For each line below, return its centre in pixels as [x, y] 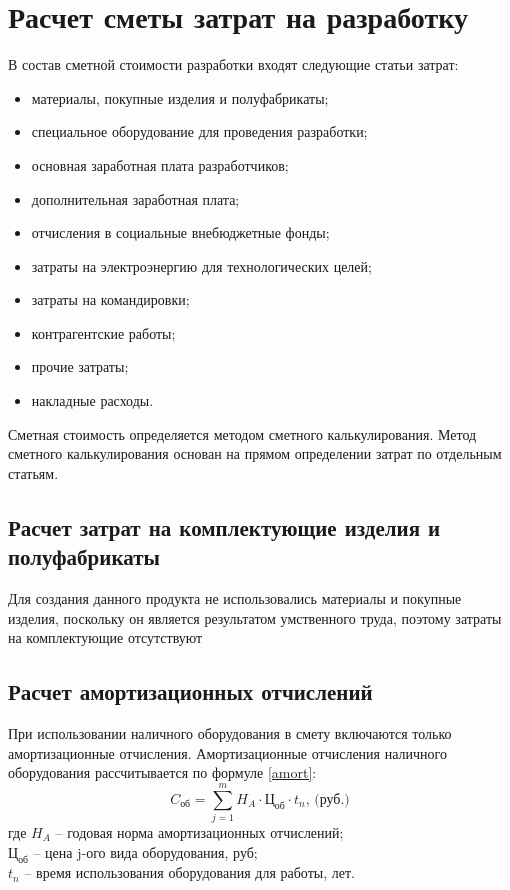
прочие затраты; [80, 366]
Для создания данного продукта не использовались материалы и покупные [235, 598]
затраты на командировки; [110, 299]
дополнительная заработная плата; [135, 198]
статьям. [33, 472]
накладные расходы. [92, 400]
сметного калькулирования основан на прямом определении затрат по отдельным [255, 453]
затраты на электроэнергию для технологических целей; [201, 265]
